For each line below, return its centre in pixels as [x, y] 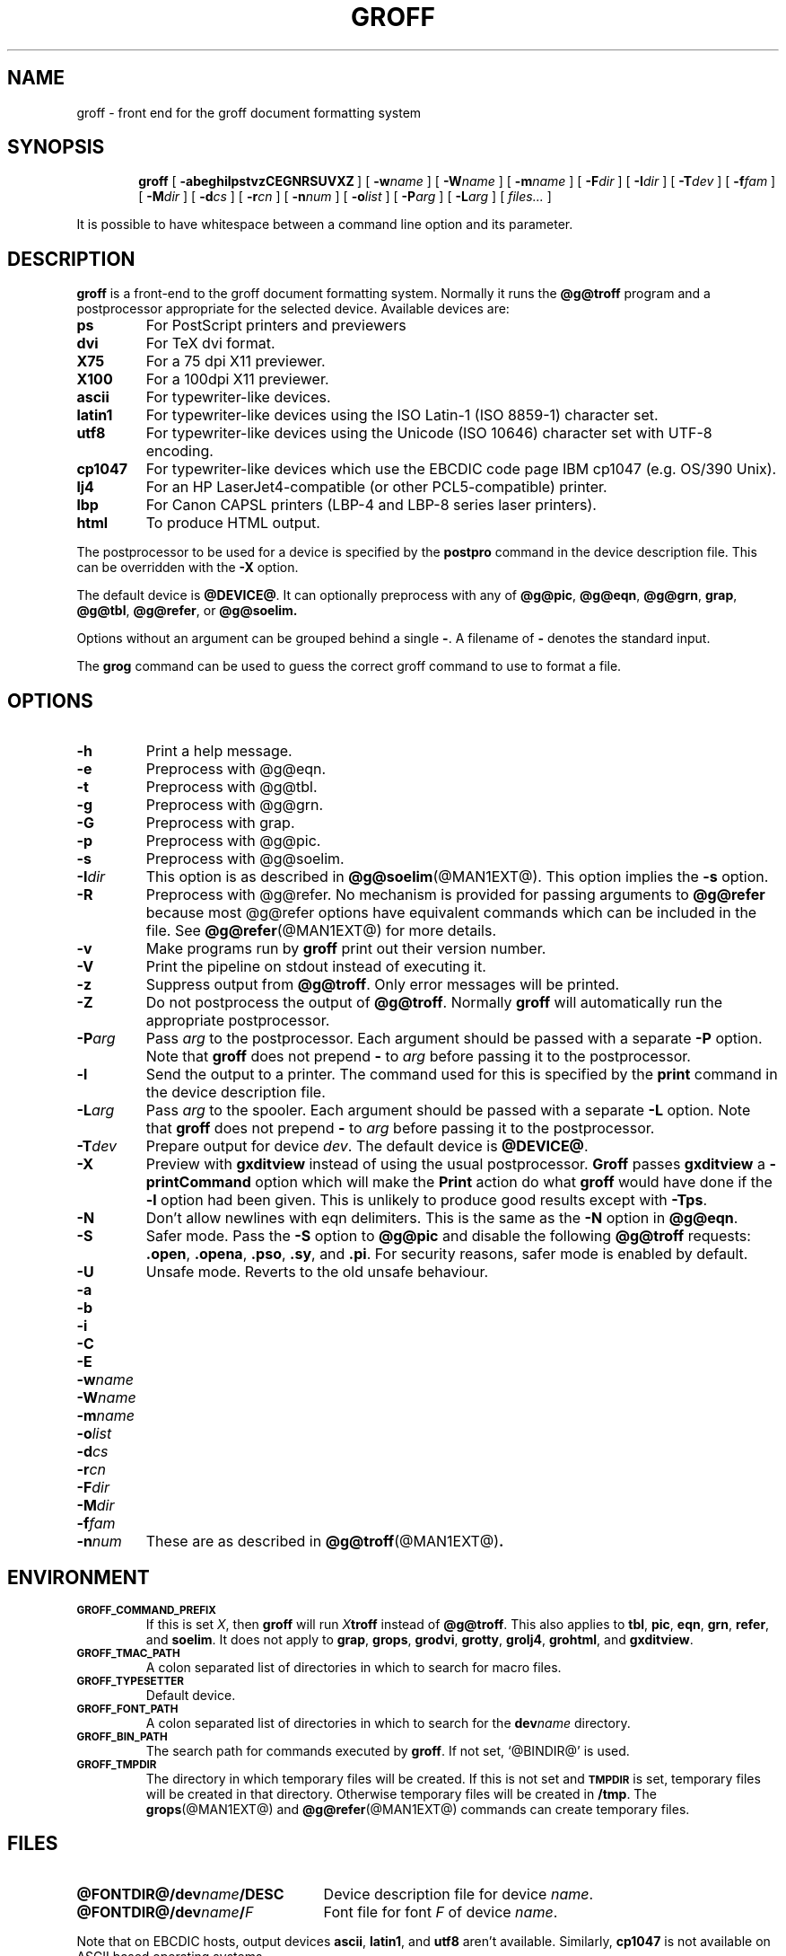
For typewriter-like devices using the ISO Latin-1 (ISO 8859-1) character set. [402, 415]
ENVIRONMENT [79, 1577]
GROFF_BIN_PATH [122, 1736]
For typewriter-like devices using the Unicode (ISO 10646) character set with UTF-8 [429, 433]
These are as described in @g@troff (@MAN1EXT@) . [325, 1542]
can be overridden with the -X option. [188, 568]
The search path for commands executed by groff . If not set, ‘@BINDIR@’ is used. [388, 1750]
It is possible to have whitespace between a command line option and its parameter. [325, 225]
